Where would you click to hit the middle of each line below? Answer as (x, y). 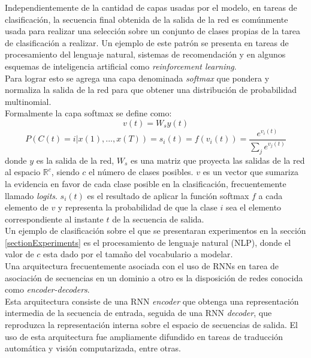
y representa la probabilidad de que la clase (138, 207)
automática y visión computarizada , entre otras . (93, 348)
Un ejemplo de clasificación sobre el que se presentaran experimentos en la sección (155, 231)
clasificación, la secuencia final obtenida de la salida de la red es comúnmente (147, 19)
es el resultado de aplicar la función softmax (168, 195)
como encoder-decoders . (47, 289)
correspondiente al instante (54, 219)
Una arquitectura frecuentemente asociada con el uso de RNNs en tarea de (142, 266)
